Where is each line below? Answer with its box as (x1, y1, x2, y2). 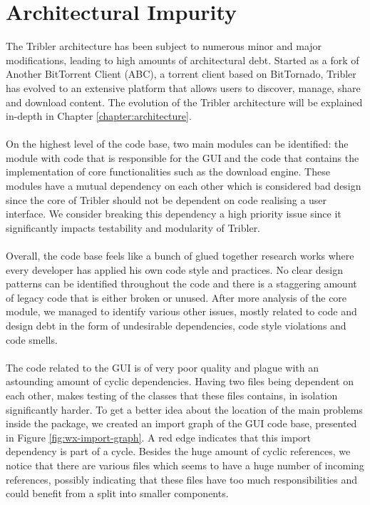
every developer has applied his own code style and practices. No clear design (6, 262, 344, 277)
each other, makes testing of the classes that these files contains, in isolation (6, 387, 338, 402)
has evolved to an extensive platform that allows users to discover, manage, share (6, 80, 361, 95)
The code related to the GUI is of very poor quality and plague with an (6, 359, 319, 374)
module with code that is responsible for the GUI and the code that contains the (6, 150, 359, 165)
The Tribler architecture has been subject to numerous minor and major (6, 39, 322, 53)
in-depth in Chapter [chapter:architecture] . (6, 108, 192, 123)
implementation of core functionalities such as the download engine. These (6, 164, 330, 179)
